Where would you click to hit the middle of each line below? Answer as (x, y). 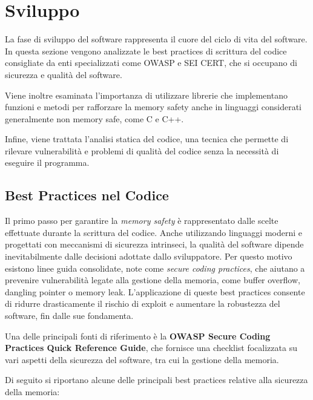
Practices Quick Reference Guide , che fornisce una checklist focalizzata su (151, 348)
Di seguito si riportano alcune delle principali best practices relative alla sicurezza (156, 380)
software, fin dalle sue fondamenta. (69, 316)
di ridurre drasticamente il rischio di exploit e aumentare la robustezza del (143, 303)
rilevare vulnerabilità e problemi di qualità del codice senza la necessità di (142, 150)
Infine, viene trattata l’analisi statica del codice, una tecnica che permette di (147, 139)
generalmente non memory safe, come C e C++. (94, 118)
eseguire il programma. (47, 162)
